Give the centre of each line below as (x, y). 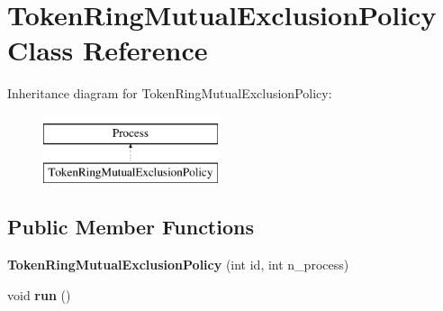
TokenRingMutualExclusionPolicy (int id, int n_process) (178, 265)
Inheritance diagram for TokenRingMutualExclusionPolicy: (170, 93)
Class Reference (108, 50)
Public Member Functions (131, 227)
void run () (39, 294)
